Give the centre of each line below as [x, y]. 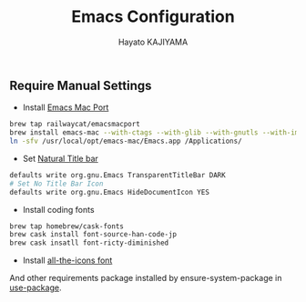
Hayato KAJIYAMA [153, 42]
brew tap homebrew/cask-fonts [67, 226]
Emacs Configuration [153, 17]
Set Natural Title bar [60, 158]
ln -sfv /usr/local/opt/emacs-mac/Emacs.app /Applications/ [126, 141]
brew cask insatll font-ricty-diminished [89, 243]
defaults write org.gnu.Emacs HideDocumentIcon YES [109, 192]
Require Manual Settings [81, 85]
